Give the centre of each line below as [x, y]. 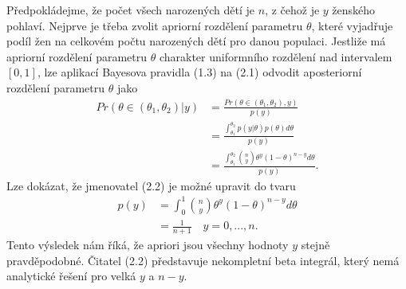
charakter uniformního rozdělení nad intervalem [276, 56]
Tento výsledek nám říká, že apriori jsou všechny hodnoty [148, 245]
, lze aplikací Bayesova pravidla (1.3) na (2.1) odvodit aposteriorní [199, 72]
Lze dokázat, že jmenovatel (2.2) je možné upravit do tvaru [151, 185]
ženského [354, 10]
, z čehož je [292, 10]
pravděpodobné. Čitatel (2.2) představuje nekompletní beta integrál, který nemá [203, 260]
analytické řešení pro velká [71, 276]
